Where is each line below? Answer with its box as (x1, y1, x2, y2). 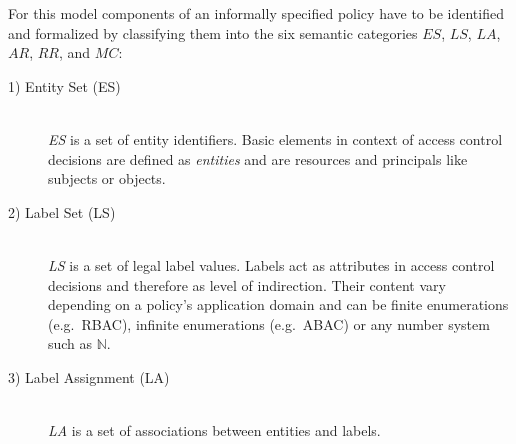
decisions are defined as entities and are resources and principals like (48, 148, 468, 169)
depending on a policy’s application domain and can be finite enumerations (48, 294, 509, 315)
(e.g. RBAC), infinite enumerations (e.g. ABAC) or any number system (48, 313, 490, 334)
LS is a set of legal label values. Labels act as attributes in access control (48, 254, 495, 275)
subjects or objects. (48, 168, 166, 189)
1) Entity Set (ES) (8, 75, 121, 96)
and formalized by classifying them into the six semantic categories (8, 22, 418, 43)
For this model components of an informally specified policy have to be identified (8, 3, 504, 23)
